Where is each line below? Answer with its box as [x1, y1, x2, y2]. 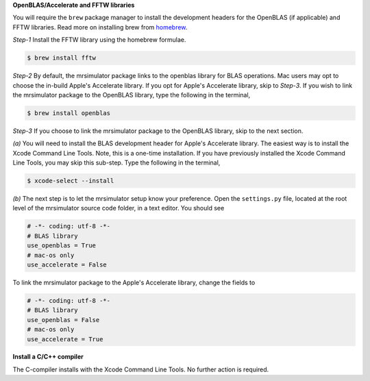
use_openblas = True [27, 242, 96, 249]
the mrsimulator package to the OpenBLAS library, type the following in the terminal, [12, 90, 251, 99]
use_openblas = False [27, 316, 100, 323]
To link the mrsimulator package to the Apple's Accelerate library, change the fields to [12, 278, 256, 286]
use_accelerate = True [27, 335, 103, 343]
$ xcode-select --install [27, 177, 114, 185]
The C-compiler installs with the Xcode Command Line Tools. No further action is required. [12, 365, 269, 373]
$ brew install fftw [27, 54, 96, 62]
